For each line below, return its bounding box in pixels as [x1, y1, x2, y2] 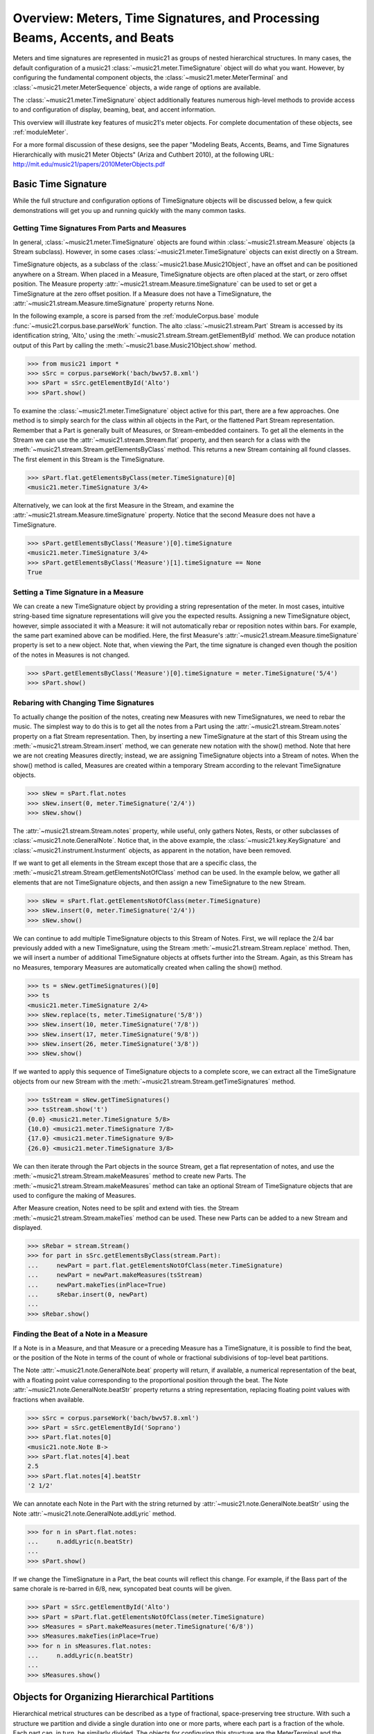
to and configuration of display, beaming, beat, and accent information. [12, 105, 216, 114]
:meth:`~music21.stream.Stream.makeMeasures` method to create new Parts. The [12, 1172, 247, 1181]
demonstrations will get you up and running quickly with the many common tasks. [12, 206, 246, 214]
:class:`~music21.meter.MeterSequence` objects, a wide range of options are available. [12, 83, 261, 92]
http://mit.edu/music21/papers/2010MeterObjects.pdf [12, 160, 166, 169]
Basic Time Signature [12, 178, 107, 190]
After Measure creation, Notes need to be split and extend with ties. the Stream [12, 1204, 239, 1212]
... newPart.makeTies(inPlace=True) [27, 1280, 166, 1289]
